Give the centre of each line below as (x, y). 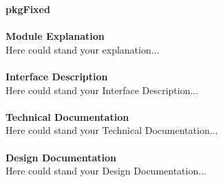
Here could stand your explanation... (83, 49)
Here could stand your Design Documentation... (106, 171)
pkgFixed (28, 9)
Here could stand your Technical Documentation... (112, 130)
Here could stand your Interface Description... (102, 90)
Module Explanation (55, 36)
